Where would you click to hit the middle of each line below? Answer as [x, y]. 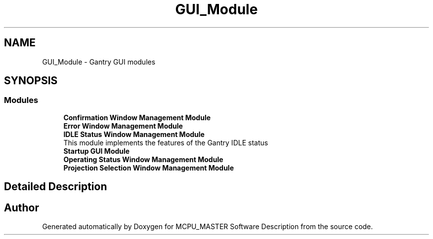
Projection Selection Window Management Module [149, 168]
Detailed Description [56, 187]
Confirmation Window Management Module [137, 117]
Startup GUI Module [97, 151]
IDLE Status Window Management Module [134, 134]
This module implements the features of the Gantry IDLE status [166, 142]
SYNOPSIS [31, 81]
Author [22, 207]
